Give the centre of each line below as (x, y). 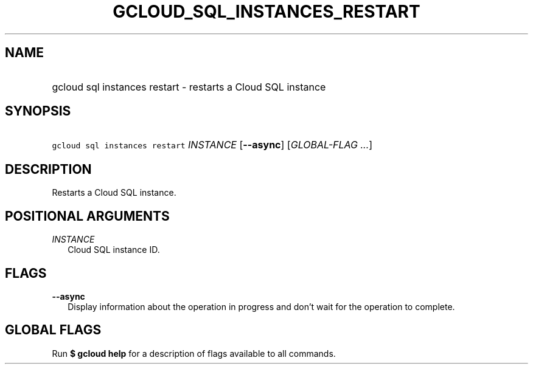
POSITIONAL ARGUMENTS (87, 216)
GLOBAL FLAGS (53, 330)
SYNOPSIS (38, 111)
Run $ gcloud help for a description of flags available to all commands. (194, 353)
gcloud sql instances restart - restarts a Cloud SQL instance (189, 87)
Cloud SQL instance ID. (114, 250)
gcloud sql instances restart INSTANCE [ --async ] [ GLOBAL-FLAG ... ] (212, 145)
